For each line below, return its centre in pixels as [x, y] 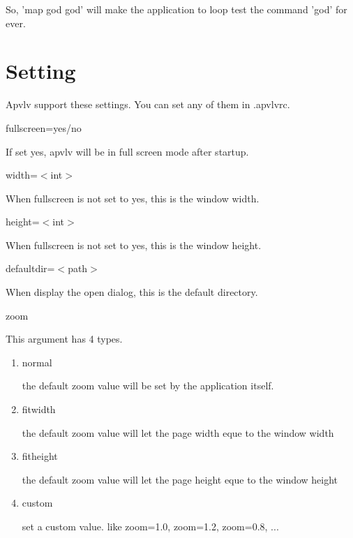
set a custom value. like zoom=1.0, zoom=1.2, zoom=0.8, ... [150, 526]
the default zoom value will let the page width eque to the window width [178, 432]
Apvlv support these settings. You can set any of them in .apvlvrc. [148, 104]
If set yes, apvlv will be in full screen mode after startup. [127, 151]
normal [37, 362]
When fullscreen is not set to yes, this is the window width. [133, 198]
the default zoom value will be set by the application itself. [148, 386]
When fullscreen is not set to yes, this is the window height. [134, 245]
